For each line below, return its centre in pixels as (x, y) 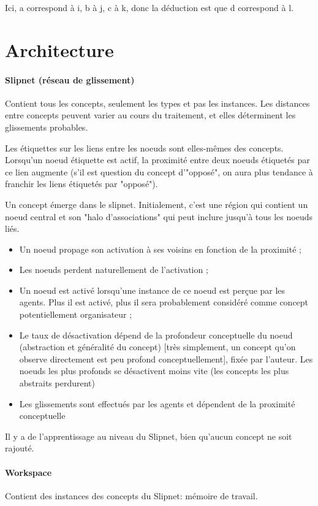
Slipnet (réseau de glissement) (70, 79)
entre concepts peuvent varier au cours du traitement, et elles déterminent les (150, 115)
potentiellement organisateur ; (76, 314)
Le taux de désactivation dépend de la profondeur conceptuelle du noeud (156, 335)
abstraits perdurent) (57, 383)
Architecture (59, 49)
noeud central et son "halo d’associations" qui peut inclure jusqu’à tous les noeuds (159, 216)
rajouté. (20, 448)
